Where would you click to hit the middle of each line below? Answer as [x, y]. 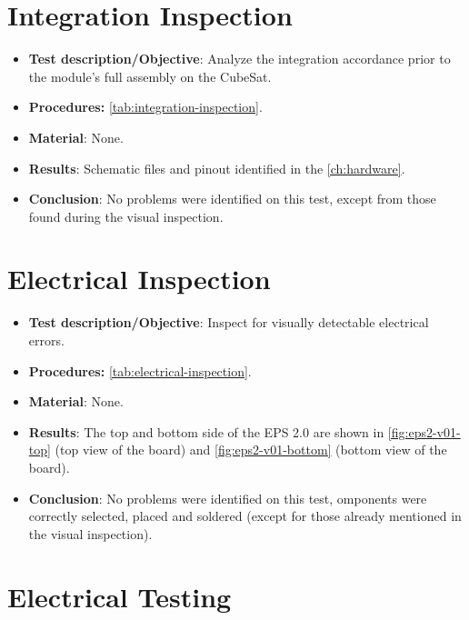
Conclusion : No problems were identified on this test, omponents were [228, 498]
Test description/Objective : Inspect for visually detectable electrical [229, 322]
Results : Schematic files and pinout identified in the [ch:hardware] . [217, 168]
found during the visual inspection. [126, 216]
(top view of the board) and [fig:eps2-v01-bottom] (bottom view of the [251, 450]
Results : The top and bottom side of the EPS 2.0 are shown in [206, 431]
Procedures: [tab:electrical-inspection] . [140, 370]
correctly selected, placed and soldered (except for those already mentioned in [245, 516]
